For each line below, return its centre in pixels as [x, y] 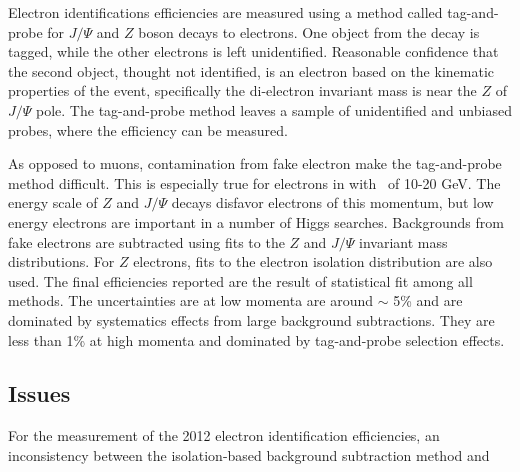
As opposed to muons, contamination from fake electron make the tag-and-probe [255, 163]
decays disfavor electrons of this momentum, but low [332, 202]
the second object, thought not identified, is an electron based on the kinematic [251, 70]
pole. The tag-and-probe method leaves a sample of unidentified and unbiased [274, 109]
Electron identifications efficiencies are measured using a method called [225, 12]
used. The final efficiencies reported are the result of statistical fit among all [240, 280]
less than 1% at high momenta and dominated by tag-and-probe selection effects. [256, 339]
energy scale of [53, 202]
